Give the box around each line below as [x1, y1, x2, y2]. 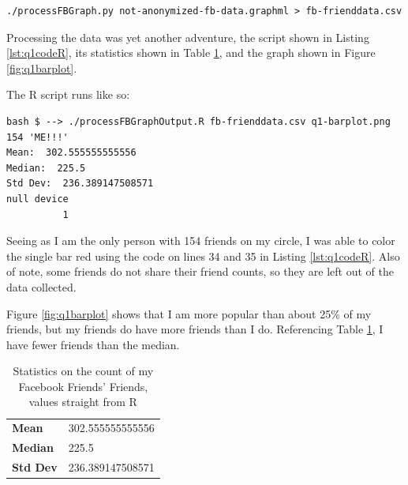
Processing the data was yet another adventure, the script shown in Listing [6, 28, 369, 45]
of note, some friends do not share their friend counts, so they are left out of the [6, 263, 394, 280]
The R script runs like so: [6, 86, 130, 103]
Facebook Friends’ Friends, [18, 378, 148, 394]
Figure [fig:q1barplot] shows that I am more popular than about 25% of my [6, 305, 372, 321]
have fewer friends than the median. [6, 336, 180, 352]
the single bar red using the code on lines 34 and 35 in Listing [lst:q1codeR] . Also [6, 247, 400, 264]
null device [6, 193, 69, 205]
